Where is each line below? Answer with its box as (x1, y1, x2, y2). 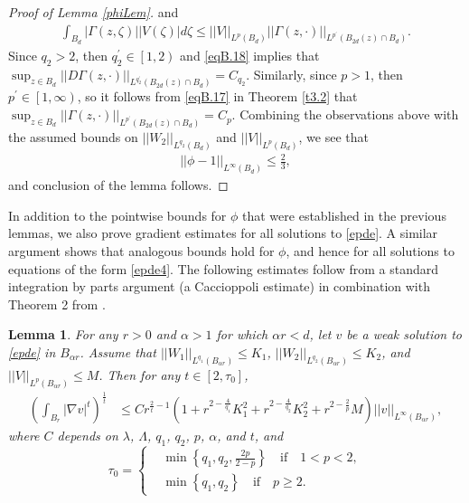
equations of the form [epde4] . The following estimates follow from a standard (8, 259, 439, 278)
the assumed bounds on (8, 127, 138, 146)
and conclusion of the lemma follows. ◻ (8, 176, 229, 195)
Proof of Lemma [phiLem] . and (8, 3, 179, 21)
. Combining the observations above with (231, 105, 459, 124)
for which (216, 325, 268, 344)
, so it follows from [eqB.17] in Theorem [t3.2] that (77, 87, 358, 106)
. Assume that (80, 342, 156, 361)
